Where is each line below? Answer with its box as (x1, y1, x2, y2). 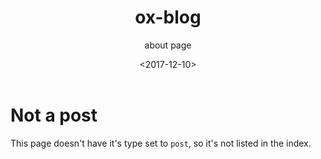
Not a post (10, 104, 98, 126)
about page (144, 39, 192, 51)
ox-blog (134, 6, 202, 29)
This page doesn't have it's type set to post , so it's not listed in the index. (10, 137, 312, 149)
